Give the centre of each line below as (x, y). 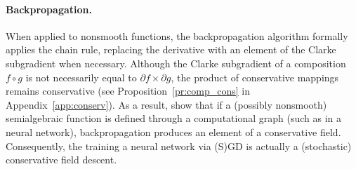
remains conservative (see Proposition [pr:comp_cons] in (128, 91)
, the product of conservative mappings (255, 77)
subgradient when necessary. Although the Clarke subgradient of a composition (176, 63)
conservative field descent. (61, 160)
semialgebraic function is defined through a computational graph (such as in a (174, 118)
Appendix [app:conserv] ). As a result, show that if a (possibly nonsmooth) (166, 104)
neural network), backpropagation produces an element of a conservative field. (173, 131)
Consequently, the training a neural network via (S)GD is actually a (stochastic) (179, 146)
